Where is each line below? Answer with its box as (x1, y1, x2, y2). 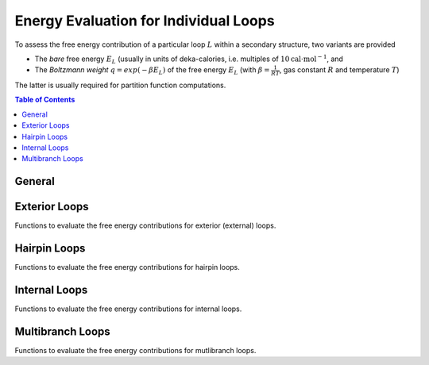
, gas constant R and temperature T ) (279, 65, 400, 75)
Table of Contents (14, 95, 75, 105)
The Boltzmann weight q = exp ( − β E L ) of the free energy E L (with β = (34, 65, 270, 77)
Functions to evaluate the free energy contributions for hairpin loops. (14, 263, 240, 272)
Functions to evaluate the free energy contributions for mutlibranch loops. (14, 346, 257, 355)
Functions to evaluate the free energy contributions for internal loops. (14, 304, 242, 313)
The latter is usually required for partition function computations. (14, 80, 226, 90)
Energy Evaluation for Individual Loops (14, 12, 275, 29)
